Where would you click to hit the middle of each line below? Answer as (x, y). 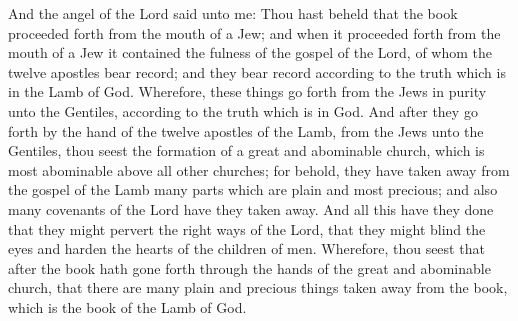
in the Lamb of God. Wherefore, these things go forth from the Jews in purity (247, 91)
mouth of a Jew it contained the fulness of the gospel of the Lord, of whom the (250, 52)
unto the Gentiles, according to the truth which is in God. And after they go (243, 110)
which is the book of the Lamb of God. (127, 306)
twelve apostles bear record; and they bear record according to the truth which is (257, 71)
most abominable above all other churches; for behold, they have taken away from (259, 169)
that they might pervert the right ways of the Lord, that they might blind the (247, 228)
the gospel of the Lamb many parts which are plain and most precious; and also (253, 189)
